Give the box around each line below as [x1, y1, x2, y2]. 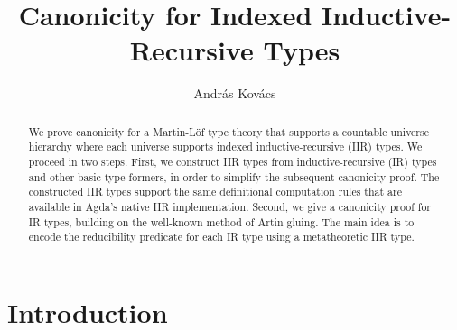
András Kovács [193, 84, 276, 103]
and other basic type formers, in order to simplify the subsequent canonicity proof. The [28, 169, 440, 184]
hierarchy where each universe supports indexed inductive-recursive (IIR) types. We [28, 139, 423, 154]
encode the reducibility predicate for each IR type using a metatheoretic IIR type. [28, 229, 415, 244]
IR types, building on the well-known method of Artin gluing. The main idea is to [28, 214, 415, 229]
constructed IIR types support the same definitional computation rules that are [28, 184, 402, 199]
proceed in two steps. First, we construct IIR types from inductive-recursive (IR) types [28, 154, 437, 170]
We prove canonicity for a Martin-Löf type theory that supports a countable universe [28, 124, 429, 139]
